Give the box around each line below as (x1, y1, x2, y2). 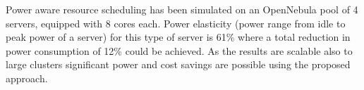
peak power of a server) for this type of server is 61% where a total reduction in (6, 30, 351, 44)
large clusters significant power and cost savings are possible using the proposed (6, 57, 351, 72)
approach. (6, 70, 48, 85)
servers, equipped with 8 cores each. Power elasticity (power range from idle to (6, 15, 346, 30)
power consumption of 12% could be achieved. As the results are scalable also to (6, 43, 353, 58)
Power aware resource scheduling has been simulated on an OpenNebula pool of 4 (6, 2, 358, 16)
